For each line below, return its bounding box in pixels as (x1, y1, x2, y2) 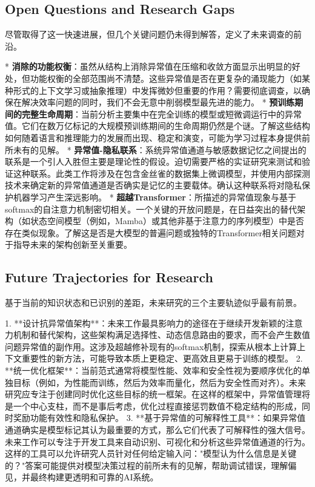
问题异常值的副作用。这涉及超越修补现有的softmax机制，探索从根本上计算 (5, 340, 297, 353)
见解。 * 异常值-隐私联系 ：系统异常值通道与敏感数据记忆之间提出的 (38, 143, 307, 156)
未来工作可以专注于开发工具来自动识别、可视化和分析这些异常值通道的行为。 (5, 435, 310, 448)
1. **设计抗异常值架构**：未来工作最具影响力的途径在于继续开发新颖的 (5, 316, 286, 329)
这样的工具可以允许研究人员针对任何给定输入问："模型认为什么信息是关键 (5, 447, 297, 460)
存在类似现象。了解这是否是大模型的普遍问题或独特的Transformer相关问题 (5, 226, 296, 239)
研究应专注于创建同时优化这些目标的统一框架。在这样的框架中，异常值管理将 (5, 388, 310, 400)
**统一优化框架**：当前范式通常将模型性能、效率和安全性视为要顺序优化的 (5, 364, 302, 377)
